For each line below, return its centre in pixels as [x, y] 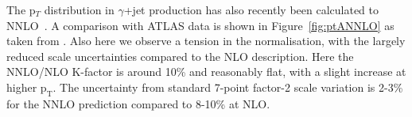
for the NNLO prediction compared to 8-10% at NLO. [138, 103]
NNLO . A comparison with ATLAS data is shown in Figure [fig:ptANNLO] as [200, 25]
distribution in [79, 9]
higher [22, 87]
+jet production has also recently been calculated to [251, 9]
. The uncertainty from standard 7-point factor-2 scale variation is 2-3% [228, 87]
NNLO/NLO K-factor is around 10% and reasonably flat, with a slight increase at [206, 72]
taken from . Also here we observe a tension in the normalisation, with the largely [206, 41]
